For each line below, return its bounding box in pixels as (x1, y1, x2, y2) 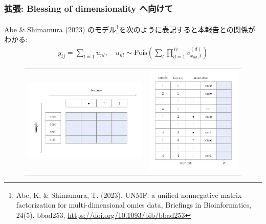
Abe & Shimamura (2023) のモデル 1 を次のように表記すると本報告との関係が (4, 23, 255, 34)
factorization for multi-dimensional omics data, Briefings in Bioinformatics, (16, 199, 251, 210)
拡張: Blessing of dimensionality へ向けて (4, 2, 173, 14)
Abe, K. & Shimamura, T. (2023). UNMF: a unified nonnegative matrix (16, 189, 242, 200)
